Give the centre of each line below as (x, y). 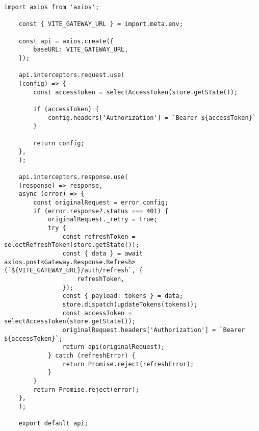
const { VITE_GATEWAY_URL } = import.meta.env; (101, 24)
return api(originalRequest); (113, 347)
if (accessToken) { (66, 109)
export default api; (53, 424)
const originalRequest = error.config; (101, 203)
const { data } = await (103, 254)
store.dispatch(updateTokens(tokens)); (130, 304)
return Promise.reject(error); (86, 389)
